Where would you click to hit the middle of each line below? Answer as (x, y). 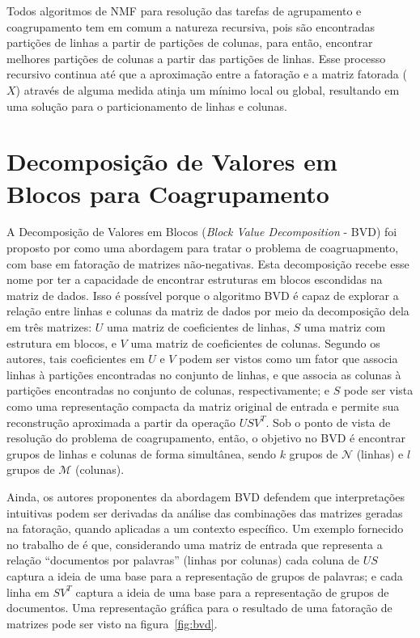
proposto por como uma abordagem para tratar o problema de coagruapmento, (203, 248)
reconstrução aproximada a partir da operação (121, 422)
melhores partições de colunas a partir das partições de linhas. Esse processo (196, 58)
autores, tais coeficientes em (76, 359)
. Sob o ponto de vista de (328, 422)
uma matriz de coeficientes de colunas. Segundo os (255, 342)
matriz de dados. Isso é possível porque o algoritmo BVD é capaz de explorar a (203, 295)
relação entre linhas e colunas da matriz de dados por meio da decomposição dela (208, 311)
